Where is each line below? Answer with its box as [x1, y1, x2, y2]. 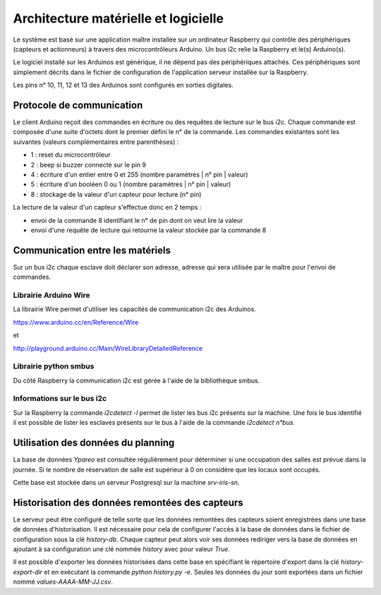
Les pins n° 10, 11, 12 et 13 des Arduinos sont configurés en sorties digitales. [13, 81, 234, 90]
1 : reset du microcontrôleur [30, 150, 111, 159]
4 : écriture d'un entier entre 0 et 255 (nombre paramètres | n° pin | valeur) [30, 170, 248, 179]
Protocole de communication [13, 99, 143, 111]
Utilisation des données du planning [13, 437, 175, 449]
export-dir [13, 567, 42, 576]
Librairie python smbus [13, 361, 95, 371]
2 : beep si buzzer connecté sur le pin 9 [30, 160, 146, 169]
